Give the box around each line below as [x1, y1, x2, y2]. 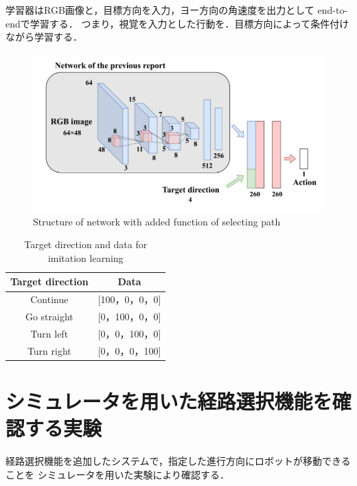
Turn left [30, 326, 69, 340]
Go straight [25, 309, 73, 324]
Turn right [27, 343, 71, 357]
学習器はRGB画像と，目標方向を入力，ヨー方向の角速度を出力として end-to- [5, 3, 348, 16]
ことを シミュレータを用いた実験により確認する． [5, 467, 230, 481]
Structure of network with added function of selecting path [33, 214, 281, 228]
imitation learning [47, 250, 124, 265]
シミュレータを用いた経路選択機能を [5, 387, 332, 415]
